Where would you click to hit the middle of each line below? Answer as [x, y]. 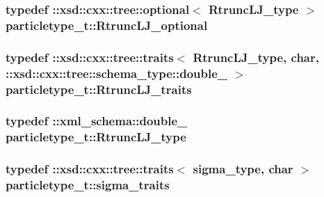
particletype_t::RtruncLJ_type [96, 137]
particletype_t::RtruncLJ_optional [107, 25]
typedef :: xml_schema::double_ [97, 121]
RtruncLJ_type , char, [256, 57]
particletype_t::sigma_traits [88, 185]
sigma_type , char [243, 169]
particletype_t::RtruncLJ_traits [99, 89]
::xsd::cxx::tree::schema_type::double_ [117, 73]
